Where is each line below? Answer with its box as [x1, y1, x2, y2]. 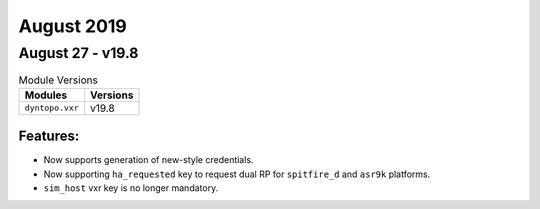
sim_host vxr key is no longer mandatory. [43, 182, 219, 194]
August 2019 [18, 15, 127, 37]
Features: [18, 128, 80, 145]
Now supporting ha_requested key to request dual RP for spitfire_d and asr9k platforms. [43, 168, 431, 180]
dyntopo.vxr [24, 103, 79, 114]
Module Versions [18, 73, 99, 87]
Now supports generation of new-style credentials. [43, 154, 254, 166]
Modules [24, 88, 68, 102]
